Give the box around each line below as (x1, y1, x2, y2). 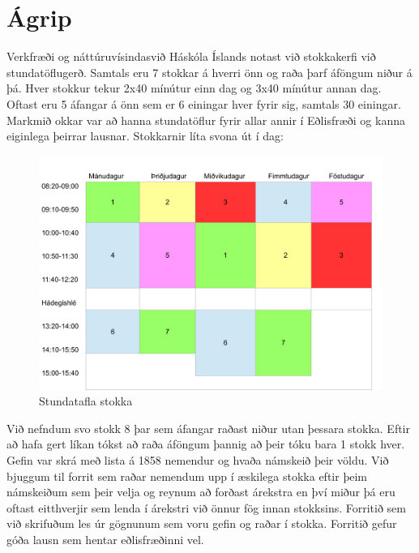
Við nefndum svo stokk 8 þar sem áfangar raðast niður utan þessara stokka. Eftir (6, 419, 410, 436)
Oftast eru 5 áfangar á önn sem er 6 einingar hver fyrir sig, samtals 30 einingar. (6, 95, 401, 112)
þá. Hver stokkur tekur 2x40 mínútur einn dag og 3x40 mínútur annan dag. (6, 79, 382, 96)
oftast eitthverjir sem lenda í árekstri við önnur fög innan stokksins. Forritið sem (6, 499, 406, 516)
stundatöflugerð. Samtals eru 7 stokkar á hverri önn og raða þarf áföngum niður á (6, 63, 413, 80)
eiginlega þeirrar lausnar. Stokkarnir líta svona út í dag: (6, 127, 284, 144)
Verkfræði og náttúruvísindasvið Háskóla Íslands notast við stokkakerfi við (6, 48, 376, 65)
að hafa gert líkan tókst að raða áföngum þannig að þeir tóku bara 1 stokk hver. (6, 435, 405, 452)
